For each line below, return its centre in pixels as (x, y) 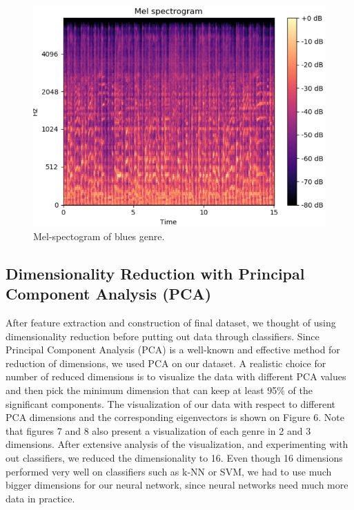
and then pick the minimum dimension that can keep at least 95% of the (159, 390)
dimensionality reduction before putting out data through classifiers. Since (163, 336)
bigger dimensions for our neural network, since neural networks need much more (177, 485)
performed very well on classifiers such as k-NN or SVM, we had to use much (169, 471)
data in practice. (40, 498)
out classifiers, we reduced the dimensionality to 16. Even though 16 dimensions (174, 457)
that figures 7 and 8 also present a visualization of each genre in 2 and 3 (158, 430)
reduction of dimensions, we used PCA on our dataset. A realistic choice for (166, 363)
